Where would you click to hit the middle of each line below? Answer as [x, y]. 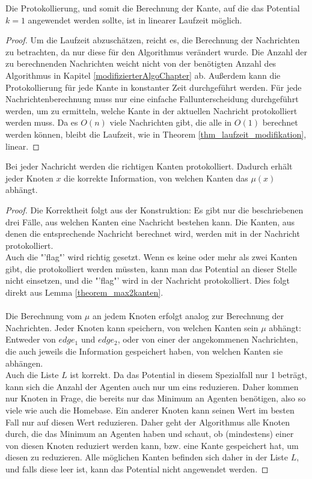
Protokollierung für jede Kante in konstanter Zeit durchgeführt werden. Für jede [154, 87]
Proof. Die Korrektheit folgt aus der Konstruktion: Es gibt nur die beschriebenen [154, 209]
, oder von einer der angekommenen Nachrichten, [208, 339]
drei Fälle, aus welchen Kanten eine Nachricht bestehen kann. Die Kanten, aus [150, 221]
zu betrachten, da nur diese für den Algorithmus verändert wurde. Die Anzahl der [156, 51]
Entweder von [31, 339]
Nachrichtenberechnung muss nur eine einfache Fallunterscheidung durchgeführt [152, 99]
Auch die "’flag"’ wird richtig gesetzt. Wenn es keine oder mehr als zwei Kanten [151, 257]
